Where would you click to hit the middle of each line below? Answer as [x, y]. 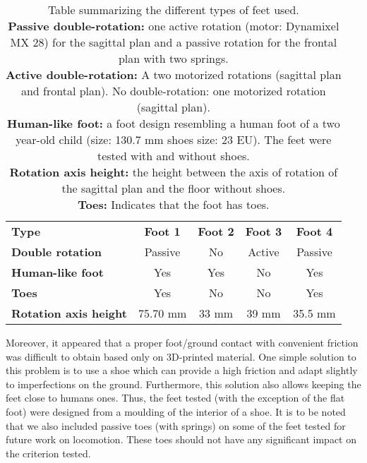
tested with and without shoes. [173, 156]
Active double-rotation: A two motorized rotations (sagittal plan [174, 74]
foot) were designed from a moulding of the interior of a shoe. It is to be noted [176, 411]
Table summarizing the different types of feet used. [173, 10]
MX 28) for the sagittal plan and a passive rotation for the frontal [174, 42]
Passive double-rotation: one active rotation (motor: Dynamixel [174, 26]
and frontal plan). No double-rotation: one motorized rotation [173, 91]
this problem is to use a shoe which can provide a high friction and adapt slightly [182, 370]
